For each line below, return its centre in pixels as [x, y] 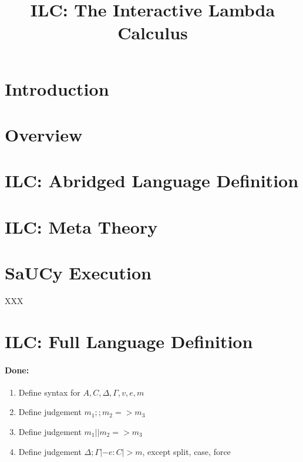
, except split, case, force [186, 451]
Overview [44, 134]
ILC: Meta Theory [81, 226]
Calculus [153, 33]
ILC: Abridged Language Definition [152, 181]
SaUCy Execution [78, 273]
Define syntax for [49, 392]
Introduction [57, 88]
